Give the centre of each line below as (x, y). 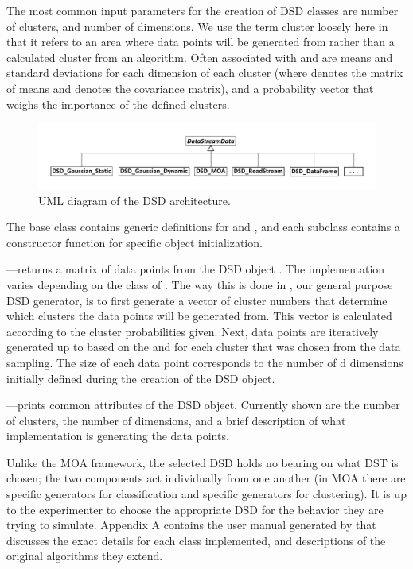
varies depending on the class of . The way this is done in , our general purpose (200, 284)
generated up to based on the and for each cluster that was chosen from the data (204, 347)
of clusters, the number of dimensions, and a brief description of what (176, 420)
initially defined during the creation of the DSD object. (141, 378)
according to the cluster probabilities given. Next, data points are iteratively (193, 331)
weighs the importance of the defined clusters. (118, 104)
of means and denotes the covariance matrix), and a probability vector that (190, 88)
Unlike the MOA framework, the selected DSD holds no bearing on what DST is (203, 462)
